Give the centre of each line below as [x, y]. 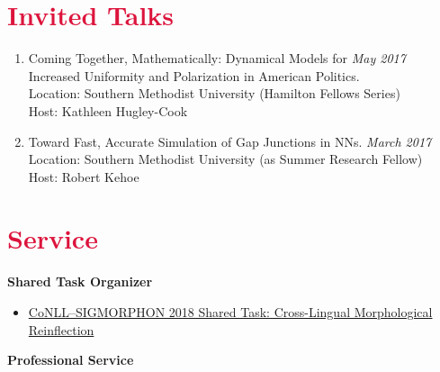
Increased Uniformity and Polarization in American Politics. [194, 75]
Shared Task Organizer [80, 281]
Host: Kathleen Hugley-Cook [108, 110]
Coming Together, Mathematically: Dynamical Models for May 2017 [217, 58]
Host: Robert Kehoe [84, 176]
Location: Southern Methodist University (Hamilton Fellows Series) [214, 93]
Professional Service [71, 360]
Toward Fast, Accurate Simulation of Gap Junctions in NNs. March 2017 [230, 141]
